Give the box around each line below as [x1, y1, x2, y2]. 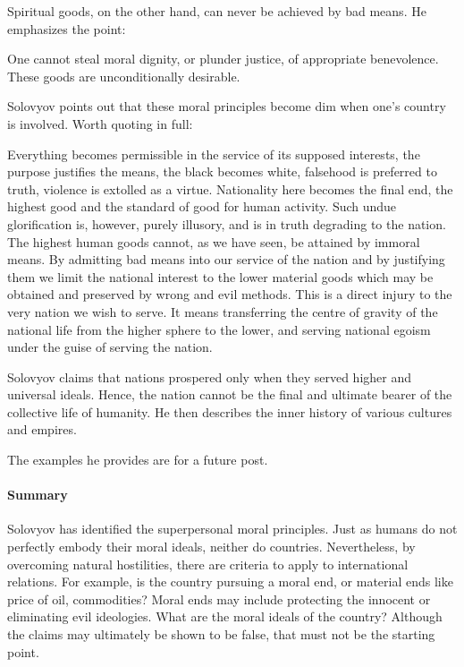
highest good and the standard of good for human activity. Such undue [7, 197, 397, 216]
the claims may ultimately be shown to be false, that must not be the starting [7, 625, 435, 644]
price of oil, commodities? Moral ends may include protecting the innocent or [7, 589, 431, 608]
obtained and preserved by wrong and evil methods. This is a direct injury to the [7, 285, 452, 304]
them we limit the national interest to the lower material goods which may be [7, 267, 434, 286]
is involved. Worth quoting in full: [7, 114, 193, 133]
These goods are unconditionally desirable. [7, 66, 240, 85]
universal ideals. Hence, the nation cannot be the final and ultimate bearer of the [7, 385, 452, 404]
